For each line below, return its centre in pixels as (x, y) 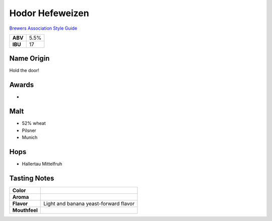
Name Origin (29, 59)
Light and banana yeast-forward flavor (89, 203)
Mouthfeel (25, 210)
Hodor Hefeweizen (49, 13)
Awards (22, 85)
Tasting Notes (32, 178)
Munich (30, 137)
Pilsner (29, 130)
